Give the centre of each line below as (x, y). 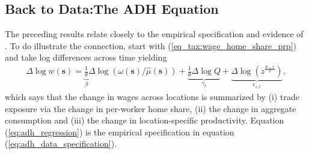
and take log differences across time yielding (86, 57)
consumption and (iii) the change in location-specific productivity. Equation (145, 120)
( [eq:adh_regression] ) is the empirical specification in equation (120, 132)
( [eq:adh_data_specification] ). (61, 144)
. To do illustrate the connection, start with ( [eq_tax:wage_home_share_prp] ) (151, 45)
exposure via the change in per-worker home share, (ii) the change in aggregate (151, 108)
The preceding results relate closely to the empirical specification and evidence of (154, 34)
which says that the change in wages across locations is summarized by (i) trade (152, 97)
